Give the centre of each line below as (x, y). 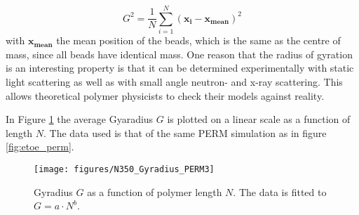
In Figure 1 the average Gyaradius (80, 119)
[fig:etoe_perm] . (40, 146)
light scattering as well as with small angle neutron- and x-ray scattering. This (174, 81)
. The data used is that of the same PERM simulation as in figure (185, 132)
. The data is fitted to (280, 191)
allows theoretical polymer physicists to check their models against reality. (165, 95)
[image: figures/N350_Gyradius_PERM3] (124, 169)
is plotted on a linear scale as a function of (259, 119)
